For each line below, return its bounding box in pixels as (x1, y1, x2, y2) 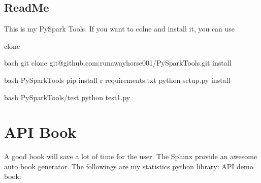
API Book (4, 121, 77, 142)
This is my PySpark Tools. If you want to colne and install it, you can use (4, 23, 235, 34)
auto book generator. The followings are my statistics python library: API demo (4, 161, 253, 171)
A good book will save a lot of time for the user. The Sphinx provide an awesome (4, 151, 257, 162)
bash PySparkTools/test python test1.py (4, 91, 130, 102)
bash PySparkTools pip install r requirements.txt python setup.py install (4, 74, 231, 85)
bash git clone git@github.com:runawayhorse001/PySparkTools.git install (4, 57, 232, 68)
